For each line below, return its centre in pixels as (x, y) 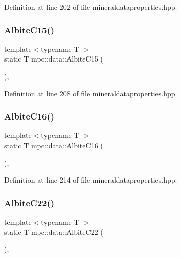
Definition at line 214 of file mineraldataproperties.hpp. (91, 180)
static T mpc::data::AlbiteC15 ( (54, 59)
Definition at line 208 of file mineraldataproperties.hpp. (91, 93)
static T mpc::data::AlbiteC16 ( (54, 145)
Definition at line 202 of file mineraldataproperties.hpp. (91, 7)
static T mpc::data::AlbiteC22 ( (54, 232)
